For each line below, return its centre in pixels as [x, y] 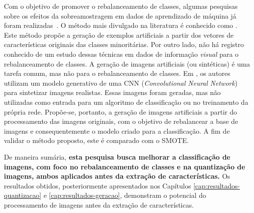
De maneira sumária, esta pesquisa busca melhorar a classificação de [117, 156]
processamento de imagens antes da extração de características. [99, 204]
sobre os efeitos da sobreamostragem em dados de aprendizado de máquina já [120, 15]
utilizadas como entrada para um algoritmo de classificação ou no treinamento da [126, 102]
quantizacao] [23, 195]
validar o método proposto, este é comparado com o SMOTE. [96, 140]
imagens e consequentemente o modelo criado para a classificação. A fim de [117, 130]
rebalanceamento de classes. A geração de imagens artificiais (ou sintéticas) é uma [127, 63]
